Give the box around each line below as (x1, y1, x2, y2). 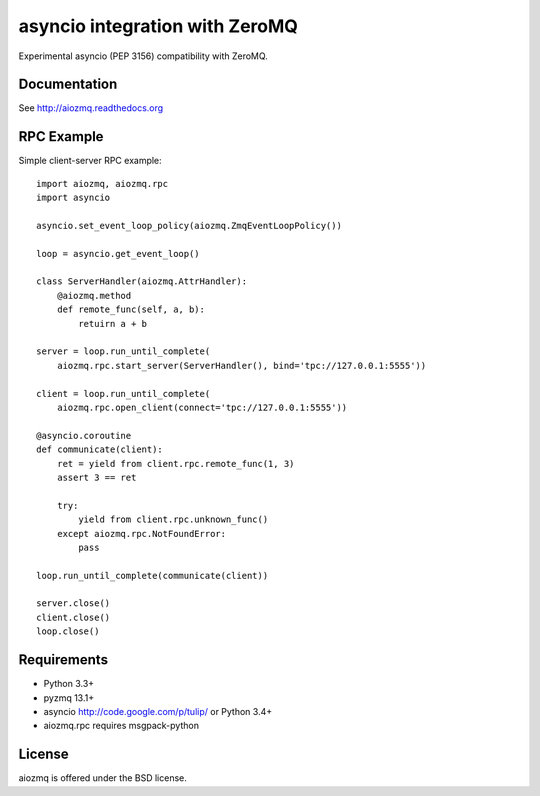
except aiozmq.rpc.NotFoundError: (56, 528, 227, 539)
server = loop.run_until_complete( (36, 346, 211, 357)
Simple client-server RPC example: (18, 155, 162, 167)
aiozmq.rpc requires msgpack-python (43, 720, 200, 732)
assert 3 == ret (56, 471, 137, 483)
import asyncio (36, 192, 111, 204)
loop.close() (36, 626, 100, 637)
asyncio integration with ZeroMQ (18, 15, 299, 37)
